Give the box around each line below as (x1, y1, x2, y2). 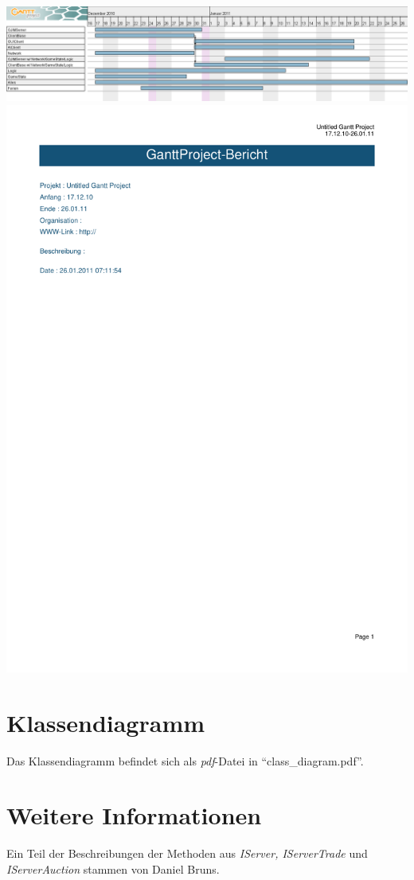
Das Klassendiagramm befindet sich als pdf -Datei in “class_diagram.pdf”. (6, 752, 364, 769)
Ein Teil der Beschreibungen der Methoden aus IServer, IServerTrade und (6, 845, 368, 862)
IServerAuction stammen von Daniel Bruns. (6, 860, 220, 877)
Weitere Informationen (6, 799, 262, 831)
